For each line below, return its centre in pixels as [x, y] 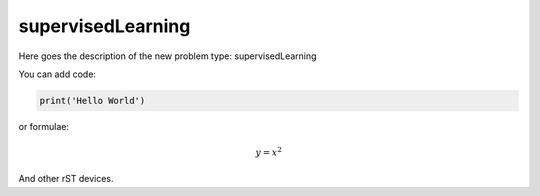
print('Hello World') [92, 100]
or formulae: [44, 126]
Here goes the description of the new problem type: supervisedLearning [167, 56]
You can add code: [57, 74]
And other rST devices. [66, 179]
